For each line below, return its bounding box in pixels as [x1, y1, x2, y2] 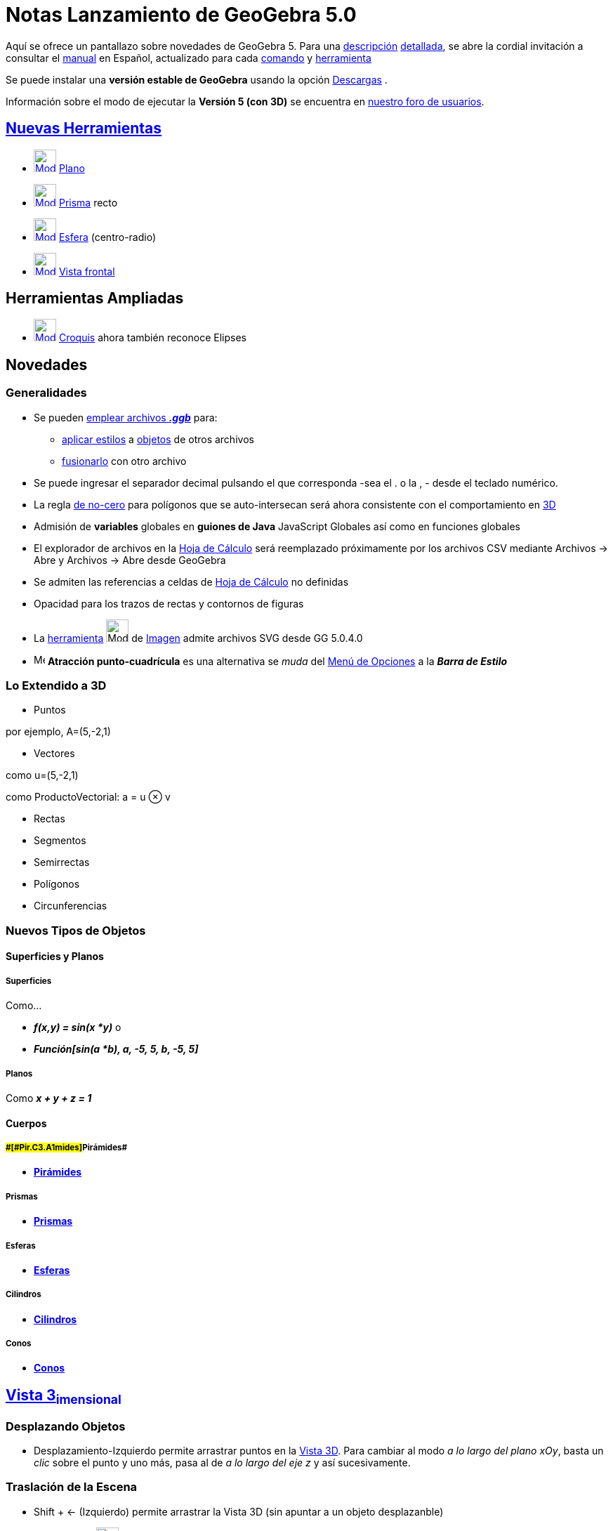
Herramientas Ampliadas [6, 289, 184, 308]
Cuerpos [6, 1117, 47, 1129]
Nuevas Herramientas [6, 119, 162, 138]
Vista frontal [58, 265, 115, 277]
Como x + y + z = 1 [6, 1091, 92, 1104]
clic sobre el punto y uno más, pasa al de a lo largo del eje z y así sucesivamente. [34, 1456, 411, 1468]
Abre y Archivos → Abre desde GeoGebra [34, 553, 226, 566]
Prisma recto [58, 196, 118, 209]
